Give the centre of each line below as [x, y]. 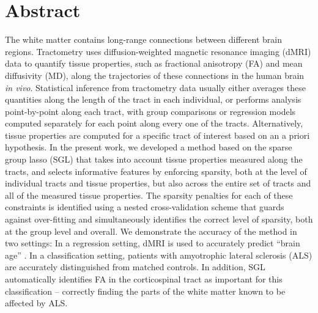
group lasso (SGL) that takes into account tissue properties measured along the [154, 159]
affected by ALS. [36, 303]
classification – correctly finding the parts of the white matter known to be [145, 291]
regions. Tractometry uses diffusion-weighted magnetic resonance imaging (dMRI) [158, 51]
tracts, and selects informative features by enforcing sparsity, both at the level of [156, 171]
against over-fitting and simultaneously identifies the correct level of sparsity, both [159, 219]
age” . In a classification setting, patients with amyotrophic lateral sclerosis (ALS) [159, 255]
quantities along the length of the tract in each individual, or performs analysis [153, 99]
